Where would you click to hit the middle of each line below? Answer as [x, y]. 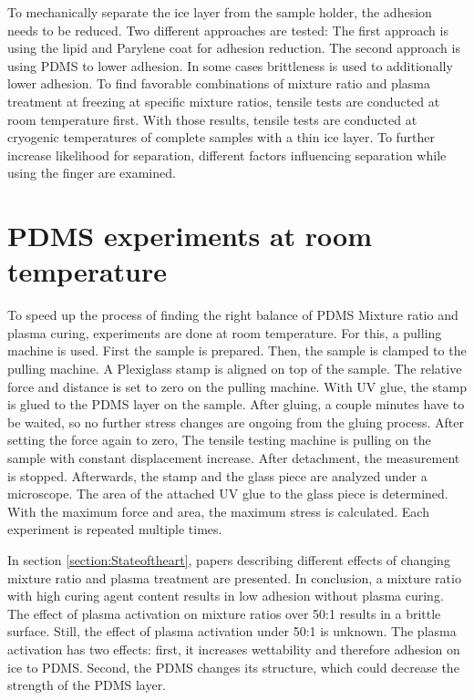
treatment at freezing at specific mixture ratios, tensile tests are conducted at [224, 101]
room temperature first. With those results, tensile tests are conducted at [212, 119]
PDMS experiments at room [190, 236]
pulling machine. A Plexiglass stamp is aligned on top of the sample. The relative [235, 369]
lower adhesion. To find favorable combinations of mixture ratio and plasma [219, 83]
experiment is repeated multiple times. [115, 529]
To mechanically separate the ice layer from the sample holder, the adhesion [220, 12]
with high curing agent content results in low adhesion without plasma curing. [226, 596]
